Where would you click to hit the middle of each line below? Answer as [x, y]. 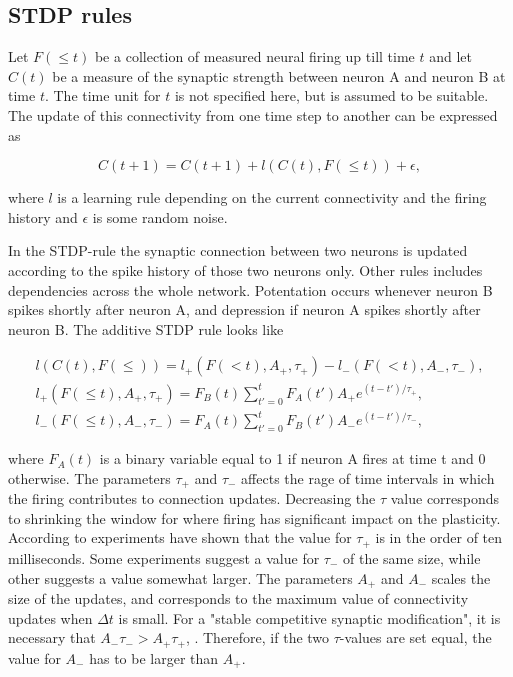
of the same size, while [412, 557]
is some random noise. [160, 216]
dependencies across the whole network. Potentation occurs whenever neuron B [250, 289]
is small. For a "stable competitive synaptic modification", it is [309, 617]
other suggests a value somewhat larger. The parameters [180, 577]
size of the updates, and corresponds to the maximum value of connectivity [238, 597]
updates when [50, 617]
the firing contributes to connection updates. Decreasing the [192, 498]
